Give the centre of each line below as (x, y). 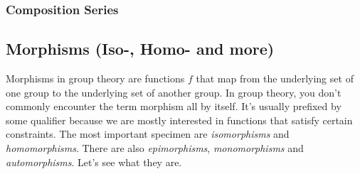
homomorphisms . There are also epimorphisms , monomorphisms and (155, 148)
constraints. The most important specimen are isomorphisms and (148, 134)
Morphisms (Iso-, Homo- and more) (140, 49)
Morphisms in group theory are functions (95, 78)
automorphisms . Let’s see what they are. (94, 162)
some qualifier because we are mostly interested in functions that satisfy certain (179, 120)
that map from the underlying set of (275, 78)
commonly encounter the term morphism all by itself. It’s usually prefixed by (174, 106)
